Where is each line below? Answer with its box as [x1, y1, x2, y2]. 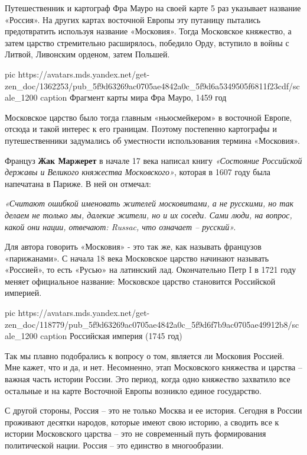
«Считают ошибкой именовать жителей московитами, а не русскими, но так [5, 197, 294, 209]
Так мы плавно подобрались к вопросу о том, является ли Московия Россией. [5, 349, 285, 362]
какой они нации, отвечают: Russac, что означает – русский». [5, 220, 236, 233]
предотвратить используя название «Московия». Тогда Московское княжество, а [5, 25, 292, 37]
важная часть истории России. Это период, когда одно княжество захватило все [5, 373, 290, 385]
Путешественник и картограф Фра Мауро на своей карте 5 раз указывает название [5, 2, 301, 14]
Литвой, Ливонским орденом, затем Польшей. [5, 48, 170, 60]
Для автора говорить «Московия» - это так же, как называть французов [5, 240, 262, 253]
